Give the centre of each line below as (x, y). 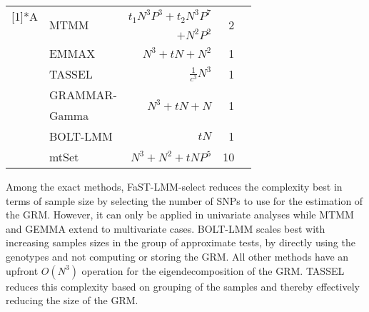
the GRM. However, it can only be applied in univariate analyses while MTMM (180, 215)
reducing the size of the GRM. (72, 300)
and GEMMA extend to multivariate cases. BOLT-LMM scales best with (166, 228)
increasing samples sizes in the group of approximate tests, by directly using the (181, 242)
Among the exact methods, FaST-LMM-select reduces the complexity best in (174, 186)
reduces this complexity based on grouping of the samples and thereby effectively (183, 286)
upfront (22, 270)
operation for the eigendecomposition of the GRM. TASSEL (213, 270)
